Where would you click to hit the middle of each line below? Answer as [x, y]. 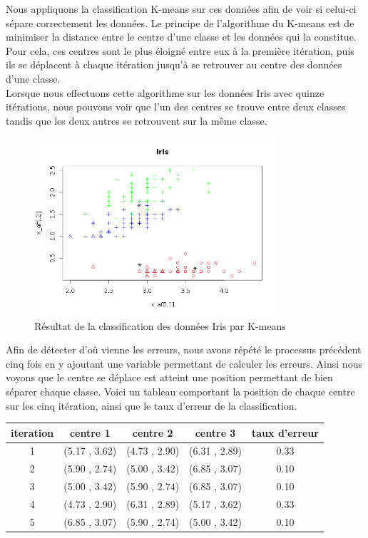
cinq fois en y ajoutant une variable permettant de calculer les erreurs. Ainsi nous [184, 363]
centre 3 [215, 432]
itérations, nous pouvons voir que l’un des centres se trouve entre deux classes [176, 107]
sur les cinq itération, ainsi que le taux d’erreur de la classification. [152, 405]
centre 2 [153, 432]
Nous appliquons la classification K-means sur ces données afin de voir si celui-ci [181, 9]
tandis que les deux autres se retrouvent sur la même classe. [137, 120]
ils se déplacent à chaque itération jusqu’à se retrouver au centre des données [174, 64]
